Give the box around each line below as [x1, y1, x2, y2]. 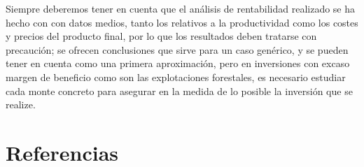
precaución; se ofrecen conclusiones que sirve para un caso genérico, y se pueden [6, 42, 349, 57]
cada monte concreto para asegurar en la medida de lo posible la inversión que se [6, 83, 353, 98]
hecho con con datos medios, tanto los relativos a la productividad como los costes [6, 15, 358, 29]
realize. [6, 97, 36, 112]
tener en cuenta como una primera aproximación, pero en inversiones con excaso [6, 56, 350, 71]
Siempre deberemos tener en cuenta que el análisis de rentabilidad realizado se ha [6, 1, 356, 15]
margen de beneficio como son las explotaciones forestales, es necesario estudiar [6, 69, 346, 84]
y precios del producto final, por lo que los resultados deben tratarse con [6, 29, 317, 43]
